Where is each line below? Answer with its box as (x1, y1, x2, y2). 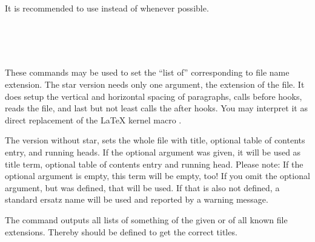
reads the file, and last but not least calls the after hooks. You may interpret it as (5, 102, 308, 114)
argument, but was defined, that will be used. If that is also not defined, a (5, 181, 280, 194)
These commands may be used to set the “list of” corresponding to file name (5, 66, 290, 79)
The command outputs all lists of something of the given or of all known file (5, 213, 288, 226)
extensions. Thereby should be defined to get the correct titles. (5, 225, 237, 238)
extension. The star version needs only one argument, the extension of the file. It (5, 77, 305, 90)
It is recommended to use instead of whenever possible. (5, 2, 209, 14)
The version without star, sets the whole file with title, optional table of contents (5, 134, 305, 146)
